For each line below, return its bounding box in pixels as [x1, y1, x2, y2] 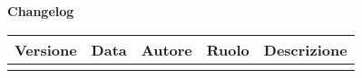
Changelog [7, 2, 74, 20]
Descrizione [263, 39, 347, 60]
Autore [141, 39, 192, 60]
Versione [15, 39, 77, 60]
